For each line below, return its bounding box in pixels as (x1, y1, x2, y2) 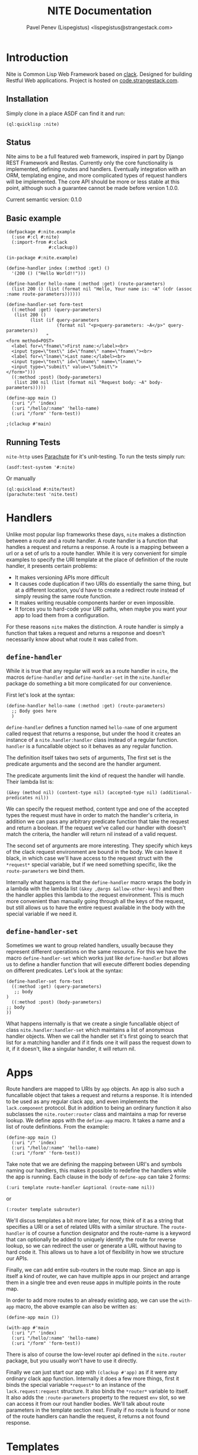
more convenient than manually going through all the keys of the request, (6, 897, 185, 904)
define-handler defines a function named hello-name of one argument (6, 723, 178, 730)
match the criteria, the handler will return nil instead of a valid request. (6, 830, 178, 837)
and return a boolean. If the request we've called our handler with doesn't (6, 824, 186, 831)
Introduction (6, 50, 69, 64)
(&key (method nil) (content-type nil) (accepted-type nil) (6, 789, 158, 796)
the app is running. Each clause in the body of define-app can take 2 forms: (6, 1173, 191, 1180)
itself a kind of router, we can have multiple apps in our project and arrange (6, 1273, 190, 1280)
